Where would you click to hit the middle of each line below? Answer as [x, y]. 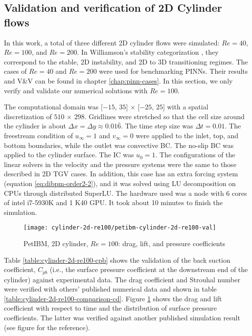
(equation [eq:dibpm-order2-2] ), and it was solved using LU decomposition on [120, 183]
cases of [15, 71]
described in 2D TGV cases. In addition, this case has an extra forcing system [121, 174]
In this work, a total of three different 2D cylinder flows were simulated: [112, 42]
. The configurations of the [195, 155]
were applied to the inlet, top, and [187, 135]
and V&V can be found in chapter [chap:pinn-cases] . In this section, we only [118, 80]
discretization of [28, 116]
